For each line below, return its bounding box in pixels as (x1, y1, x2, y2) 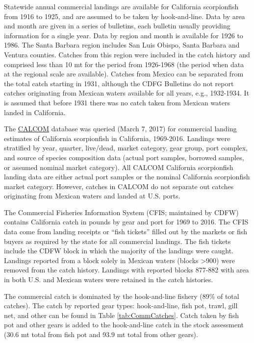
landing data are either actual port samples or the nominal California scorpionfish (4, 171, 250, 182)
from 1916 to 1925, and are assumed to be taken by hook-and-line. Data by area (4, 11, 245, 21)
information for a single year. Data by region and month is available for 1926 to (4, 30, 243, 40)
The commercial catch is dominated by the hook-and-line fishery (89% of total (4, 291, 239, 301)
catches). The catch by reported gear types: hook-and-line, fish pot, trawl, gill (4, 300, 238, 311)
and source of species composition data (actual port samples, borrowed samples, (4, 152, 244, 162)
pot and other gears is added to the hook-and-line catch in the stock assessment (4, 319, 244, 330)
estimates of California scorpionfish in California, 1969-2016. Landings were (4, 133, 230, 143)
